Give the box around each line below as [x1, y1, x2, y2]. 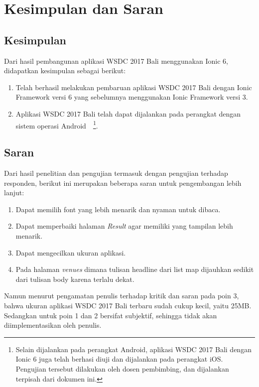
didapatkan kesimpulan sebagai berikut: [4, 65, 126, 76]
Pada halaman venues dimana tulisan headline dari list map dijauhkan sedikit [15, 264, 254, 274]
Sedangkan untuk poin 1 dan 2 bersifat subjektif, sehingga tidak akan [4, 310, 217, 320]
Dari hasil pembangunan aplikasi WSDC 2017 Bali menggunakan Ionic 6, [4, 55, 228, 66]
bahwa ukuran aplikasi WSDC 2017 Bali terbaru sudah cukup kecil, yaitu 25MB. [4, 300, 252, 310]
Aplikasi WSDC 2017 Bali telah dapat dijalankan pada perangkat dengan [15, 108, 241, 119]
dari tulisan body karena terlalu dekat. [15, 273, 134, 284]
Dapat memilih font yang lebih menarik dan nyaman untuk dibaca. [15, 204, 221, 214]
